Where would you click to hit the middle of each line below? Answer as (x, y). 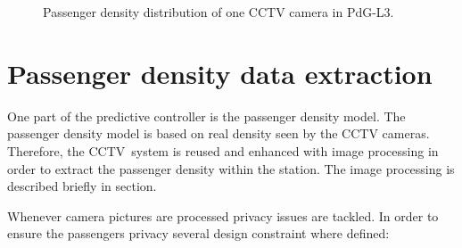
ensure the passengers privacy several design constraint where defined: (198, 233)
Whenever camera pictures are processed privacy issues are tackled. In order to (223, 215)
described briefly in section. (82, 186)
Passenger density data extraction (220, 73)
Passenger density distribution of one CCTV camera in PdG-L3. (219, 12)
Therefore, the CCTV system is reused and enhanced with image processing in (223, 150)
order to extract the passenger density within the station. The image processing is (231, 168)
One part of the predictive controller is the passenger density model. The (206, 116)
